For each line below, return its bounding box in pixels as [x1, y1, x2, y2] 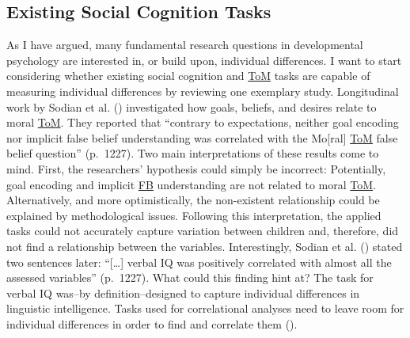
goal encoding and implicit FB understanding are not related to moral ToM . [6, 176, 376, 192]
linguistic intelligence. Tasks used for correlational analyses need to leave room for [6, 300, 404, 317]
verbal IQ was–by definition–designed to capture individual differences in [6, 284, 360, 301]
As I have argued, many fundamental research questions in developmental [6, 36, 363, 53]
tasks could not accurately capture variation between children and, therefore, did [6, 222, 399, 239]
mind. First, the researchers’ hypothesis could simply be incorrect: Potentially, [6, 160, 386, 177]
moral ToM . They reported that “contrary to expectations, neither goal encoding [6, 114, 399, 131]
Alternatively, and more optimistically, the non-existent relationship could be [6, 192, 380, 208]
